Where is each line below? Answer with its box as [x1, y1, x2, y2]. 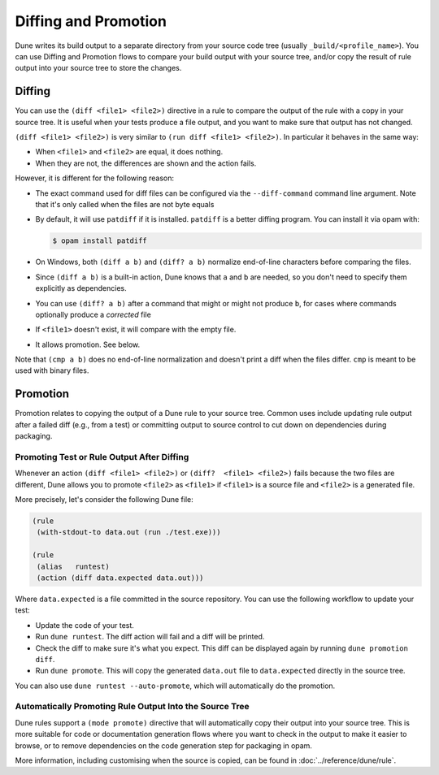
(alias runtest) [37, 561, 110, 571]
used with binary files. [15, 366, 89, 375]
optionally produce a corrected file [35, 310, 152, 319]
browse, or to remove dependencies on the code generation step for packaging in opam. [15, 740, 313, 751]
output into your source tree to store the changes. [15, 63, 182, 73]
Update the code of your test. [35, 620, 134, 630]
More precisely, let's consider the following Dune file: [15, 495, 194, 504]
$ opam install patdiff [52, 236, 148, 245]
